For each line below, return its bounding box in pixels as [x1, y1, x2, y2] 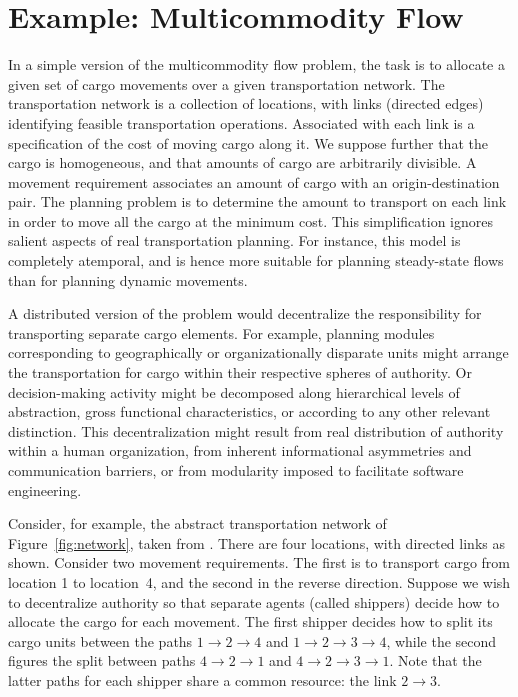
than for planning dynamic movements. [8, 269, 248, 290]
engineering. [8, 479, 82, 500]
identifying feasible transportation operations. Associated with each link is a [8, 112, 475, 133]
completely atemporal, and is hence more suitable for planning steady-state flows [8, 250, 504, 271]
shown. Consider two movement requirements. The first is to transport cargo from [8, 552, 511, 573]
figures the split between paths [8, 650, 196, 671]
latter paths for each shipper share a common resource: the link [8, 669, 397, 690]
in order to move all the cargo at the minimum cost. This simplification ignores [8, 210, 493, 231]
